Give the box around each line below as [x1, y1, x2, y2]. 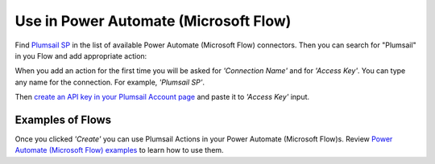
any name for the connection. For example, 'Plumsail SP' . [14, 77, 205, 87]
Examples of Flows [14, 113, 112, 126]
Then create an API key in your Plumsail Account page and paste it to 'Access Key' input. [14, 92, 310, 102]
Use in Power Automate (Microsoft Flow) [14, 12, 292, 30]
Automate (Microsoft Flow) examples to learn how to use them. [14, 146, 225, 155]
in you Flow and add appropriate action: [14, 51, 147, 60]
